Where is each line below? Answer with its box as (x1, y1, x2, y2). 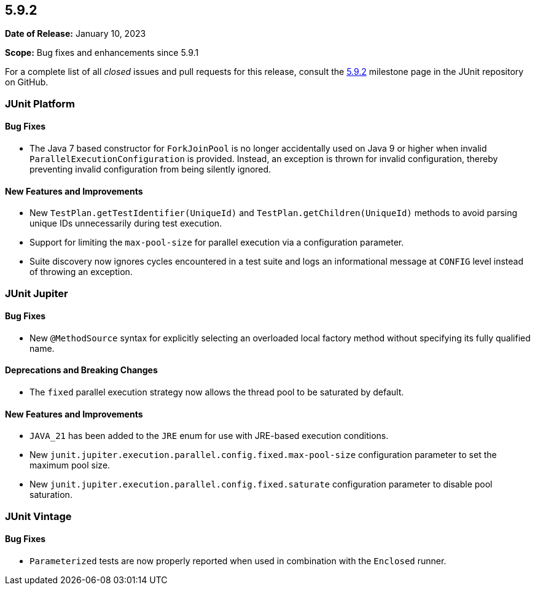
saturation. (29, 489, 72, 500)
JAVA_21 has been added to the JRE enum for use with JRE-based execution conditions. (29, 430, 389, 441)
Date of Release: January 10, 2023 (5, 28, 146, 39)
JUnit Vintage (5, 510, 72, 522)
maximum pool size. (29, 460, 111, 471)
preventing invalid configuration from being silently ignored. (29, 164, 271, 175)
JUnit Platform (5, 97, 75, 110)
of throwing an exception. (29, 266, 133, 278)
